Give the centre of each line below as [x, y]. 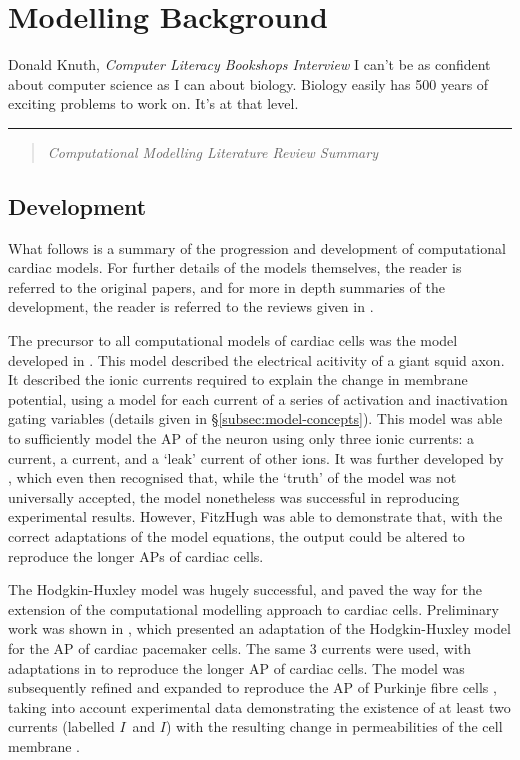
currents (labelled [61, 726]
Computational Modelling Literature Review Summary [212, 151]
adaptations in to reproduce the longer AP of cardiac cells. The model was [236, 667]
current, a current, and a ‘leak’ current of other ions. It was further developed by [256, 457]
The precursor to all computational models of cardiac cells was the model [233, 340]
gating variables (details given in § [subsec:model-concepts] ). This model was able [255, 418]
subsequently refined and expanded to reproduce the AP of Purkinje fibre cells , [252, 687]
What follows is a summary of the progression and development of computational [257, 247]
